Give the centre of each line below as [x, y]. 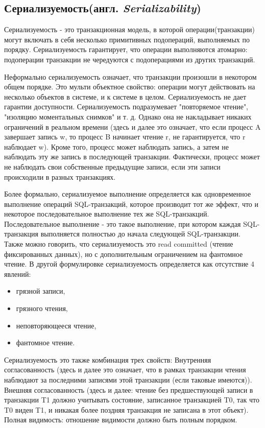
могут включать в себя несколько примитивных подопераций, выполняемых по [127, 39]
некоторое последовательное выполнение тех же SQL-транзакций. [107, 214]
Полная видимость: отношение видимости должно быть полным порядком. [121, 420]
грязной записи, [41, 291]
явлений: [18, 274]
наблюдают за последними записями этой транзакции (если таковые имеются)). [128, 380]
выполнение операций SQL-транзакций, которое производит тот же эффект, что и [131, 204]
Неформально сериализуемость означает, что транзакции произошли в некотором [130, 76]
